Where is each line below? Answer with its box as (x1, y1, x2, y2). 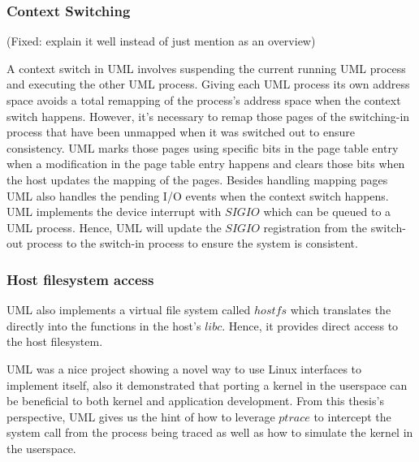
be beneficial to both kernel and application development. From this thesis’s (6, 392, 384, 409)
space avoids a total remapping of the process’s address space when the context (6, 92, 401, 108)
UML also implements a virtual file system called (6, 301, 251, 318)
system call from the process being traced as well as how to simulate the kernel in (6, 424, 413, 441)
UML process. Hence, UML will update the (6, 218, 222, 235)
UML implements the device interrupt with (6, 203, 222, 220)
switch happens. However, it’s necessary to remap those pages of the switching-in (6, 107, 410, 124)
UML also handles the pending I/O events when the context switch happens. (6, 187, 389, 204)
